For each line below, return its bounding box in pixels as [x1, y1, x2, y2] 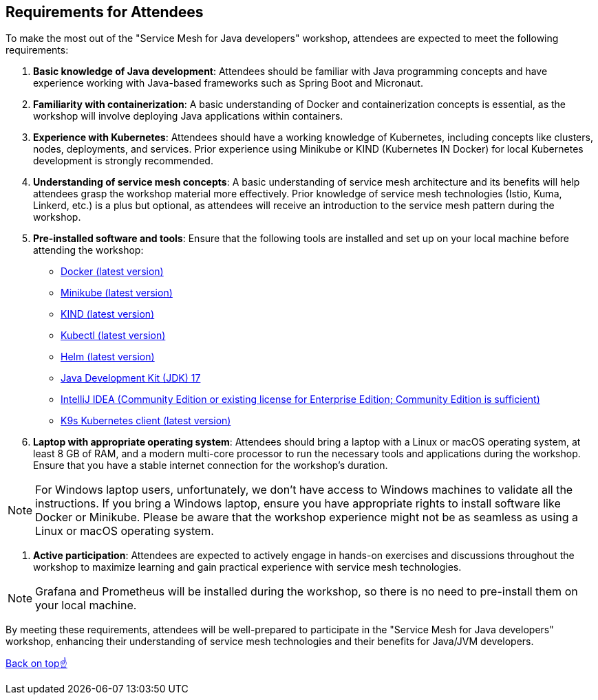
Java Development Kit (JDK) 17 [61, 372, 201, 384]
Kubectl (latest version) [61, 329, 166, 342]
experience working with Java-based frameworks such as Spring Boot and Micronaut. [33, 77, 423, 89]
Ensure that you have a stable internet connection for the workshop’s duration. [33, 459, 388, 472]
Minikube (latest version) [61, 287, 173, 299]
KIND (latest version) [61, 308, 155, 320]
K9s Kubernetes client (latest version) [61, 415, 231, 427]
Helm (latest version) [61, 351, 155, 363]
